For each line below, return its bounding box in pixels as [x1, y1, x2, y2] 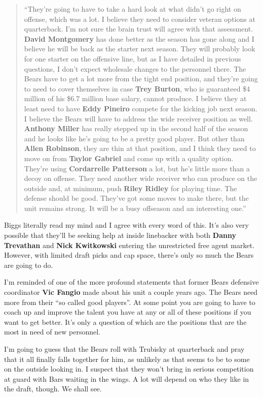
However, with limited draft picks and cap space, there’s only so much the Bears [4, 250, 254, 260]
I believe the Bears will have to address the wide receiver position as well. [24, 113, 253, 124]
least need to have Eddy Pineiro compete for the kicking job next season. [24, 103, 257, 113]
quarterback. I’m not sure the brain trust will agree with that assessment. [24, 23, 253, 34]
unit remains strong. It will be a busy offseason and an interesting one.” [24, 202, 246, 213]
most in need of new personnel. [4, 326, 100, 337]
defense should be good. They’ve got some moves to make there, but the [24, 193, 249, 203]
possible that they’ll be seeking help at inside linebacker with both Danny [4, 230, 236, 240]
